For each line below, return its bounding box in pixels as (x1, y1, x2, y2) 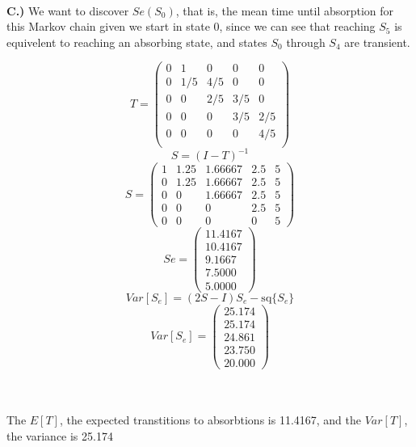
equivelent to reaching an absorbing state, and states (6, 33, 267, 50)
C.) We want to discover (6, 2, 129, 19)
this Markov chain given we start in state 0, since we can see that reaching (6, 18, 376, 35)
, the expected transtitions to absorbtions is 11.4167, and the (59, 411, 361, 428)
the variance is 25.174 (6, 427, 113, 444)
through (286, 33, 326, 50)
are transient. (344, 33, 410, 50)
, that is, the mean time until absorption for (175, 2, 394, 19)
